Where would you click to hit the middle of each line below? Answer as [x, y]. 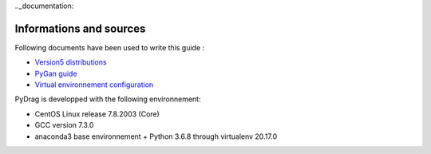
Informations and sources [80, 28]
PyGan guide [56, 73]
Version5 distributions [71, 62]
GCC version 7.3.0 [64, 125]
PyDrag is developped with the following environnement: [108, 99]
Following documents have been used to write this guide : [110, 47]
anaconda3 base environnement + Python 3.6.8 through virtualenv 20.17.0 [156, 136]
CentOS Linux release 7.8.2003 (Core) [97, 114]
